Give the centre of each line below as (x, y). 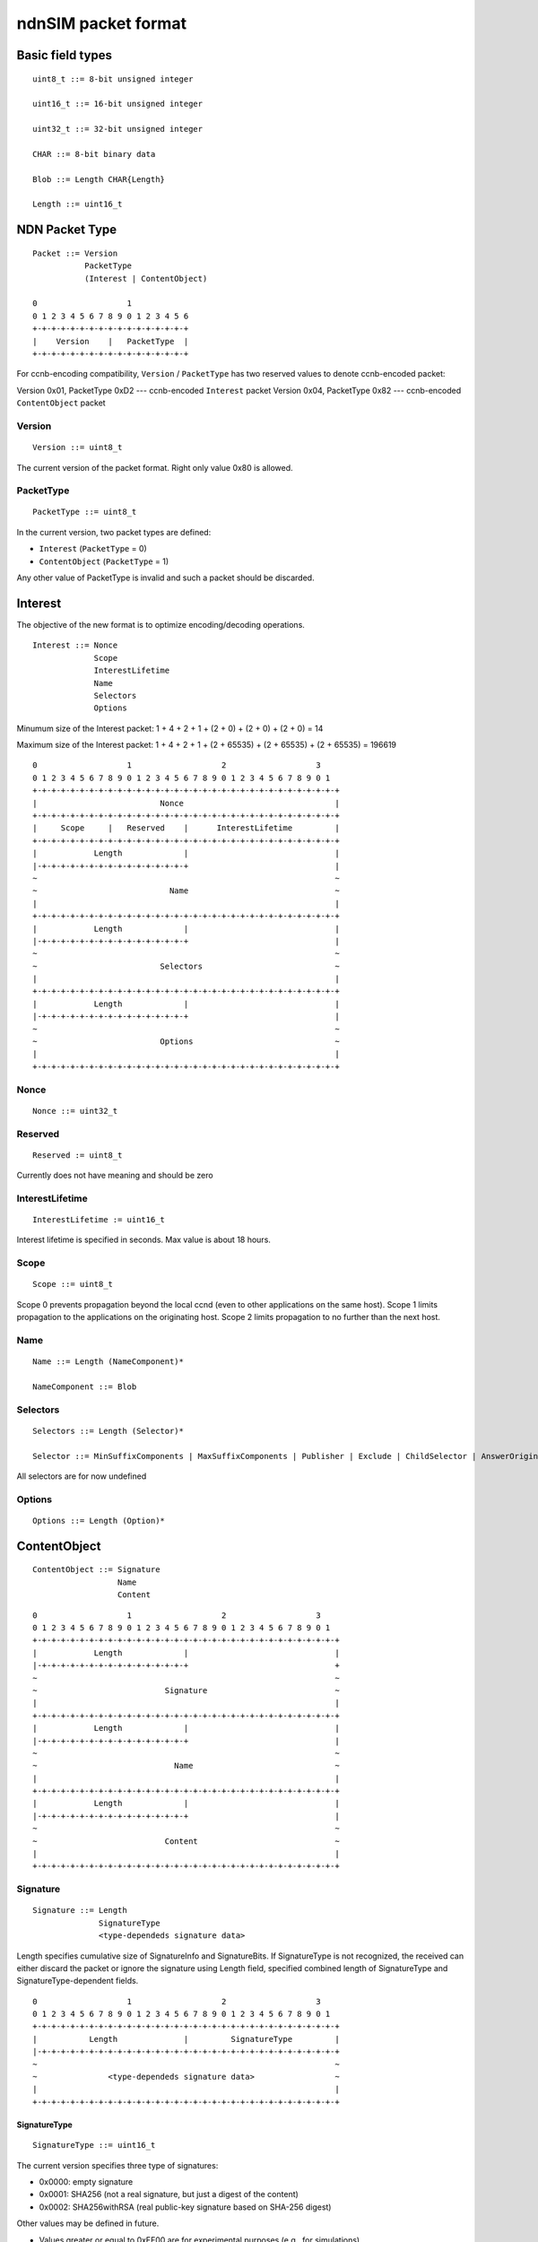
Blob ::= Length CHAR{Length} (99, 179)
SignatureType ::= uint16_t (94, 2145)
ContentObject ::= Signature (96, 1570)
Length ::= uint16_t (78, 204)
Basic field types (64, 55)
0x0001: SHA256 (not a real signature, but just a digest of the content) (169, 2194)
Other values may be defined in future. (88, 2223)
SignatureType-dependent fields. (78, 1981)
